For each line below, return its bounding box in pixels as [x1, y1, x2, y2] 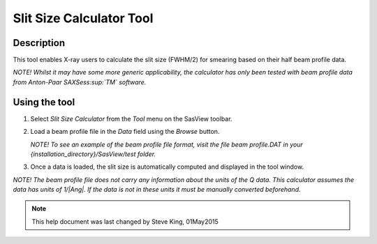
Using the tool [13, 96, 75, 108]
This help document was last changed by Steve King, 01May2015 [31, 217, 219, 226]
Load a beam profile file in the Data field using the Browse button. [30, 128, 220, 136]
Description [13, 37, 66, 49]
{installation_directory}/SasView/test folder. [30, 150, 156, 158]
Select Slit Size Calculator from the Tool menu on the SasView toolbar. [30, 114, 232, 123]
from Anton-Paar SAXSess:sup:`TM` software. [13, 77, 147, 86]
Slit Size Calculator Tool [13, 10, 154, 26]
